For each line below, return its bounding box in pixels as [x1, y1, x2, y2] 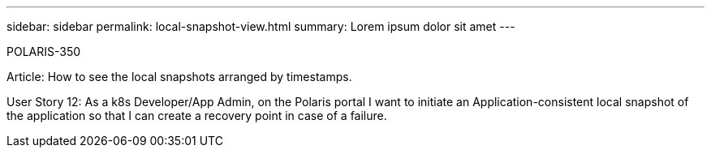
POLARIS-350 [6, 45, 81, 58]
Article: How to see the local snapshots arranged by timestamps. [6, 70, 352, 83]
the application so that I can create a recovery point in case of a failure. [6, 109, 387, 122]
